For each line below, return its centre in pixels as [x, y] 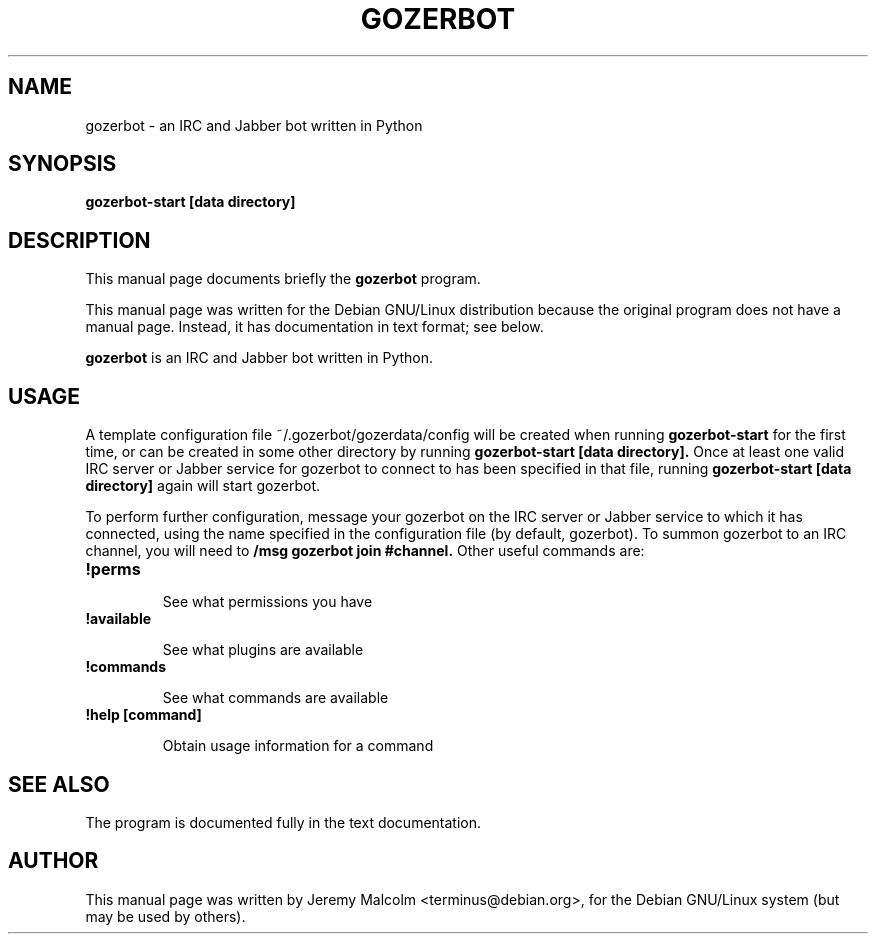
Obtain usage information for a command [298, 746]
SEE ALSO [59, 784]
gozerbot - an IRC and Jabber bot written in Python [254, 125]
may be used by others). [165, 916]
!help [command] [143, 715]
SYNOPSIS [62, 164]
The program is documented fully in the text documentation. [283, 822]
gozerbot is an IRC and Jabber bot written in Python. [259, 358]
